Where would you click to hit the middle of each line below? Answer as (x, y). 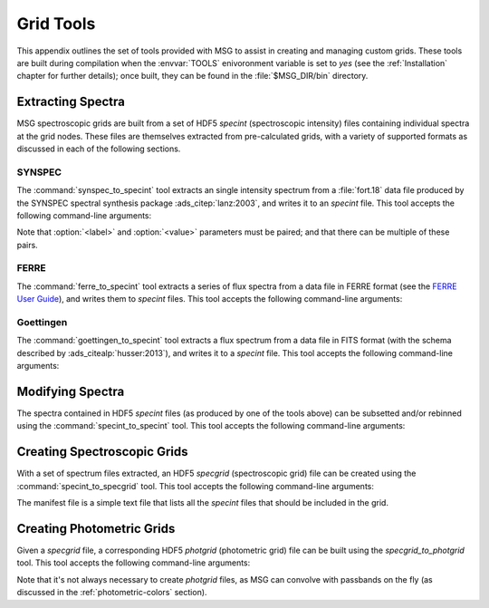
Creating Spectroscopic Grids (102, 452)
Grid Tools (56, 24)
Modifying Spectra (71, 391)
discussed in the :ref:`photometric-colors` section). (112, 593)
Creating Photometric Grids (96, 529)
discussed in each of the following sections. (99, 149)
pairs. (27, 245)
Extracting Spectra (71, 102)
